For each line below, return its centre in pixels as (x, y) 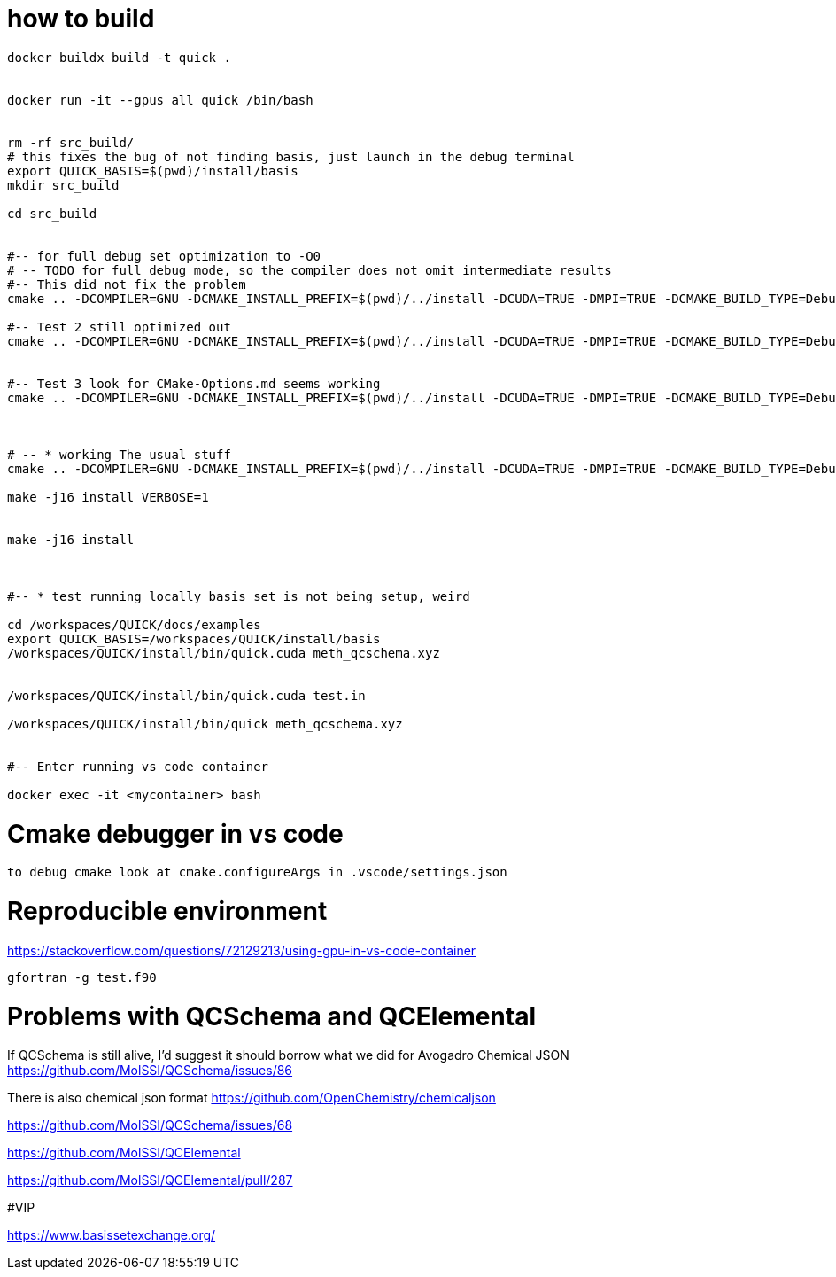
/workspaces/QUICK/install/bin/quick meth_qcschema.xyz (205, 724)
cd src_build (52, 213)
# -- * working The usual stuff (119, 454)
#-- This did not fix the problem (127, 284)
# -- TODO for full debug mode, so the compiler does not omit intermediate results (310, 270)
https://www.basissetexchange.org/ (112, 1235)
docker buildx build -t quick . (119, 57)
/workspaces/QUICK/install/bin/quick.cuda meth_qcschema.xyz (224, 653)
